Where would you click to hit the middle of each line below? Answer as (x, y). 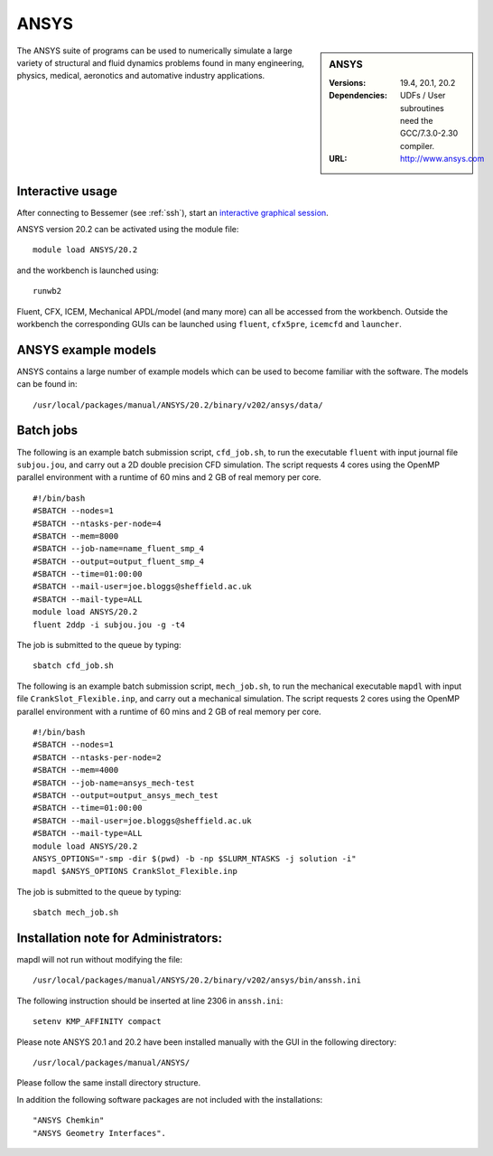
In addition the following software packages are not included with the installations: (170, 1099)
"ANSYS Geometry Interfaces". (100, 1133)
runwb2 (47, 291)
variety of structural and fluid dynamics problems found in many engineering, (160, 62)
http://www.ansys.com (442, 159)
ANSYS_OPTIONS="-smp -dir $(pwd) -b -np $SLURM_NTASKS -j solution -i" (195, 858)
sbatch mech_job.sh (76, 912)
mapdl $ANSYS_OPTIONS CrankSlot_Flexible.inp (135, 871)
